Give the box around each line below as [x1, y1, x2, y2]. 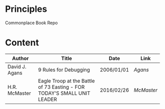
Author [12, 55, 29, 62]
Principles [5, 3, 48, 15]
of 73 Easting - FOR [38, 83, 85, 90]
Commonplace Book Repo [5, 20, 58, 26]
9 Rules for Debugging [38, 66, 90, 73]
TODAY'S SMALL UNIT [38, 90, 91, 97]
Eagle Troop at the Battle [38, 77, 95, 84]
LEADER [38, 96, 57, 103]
